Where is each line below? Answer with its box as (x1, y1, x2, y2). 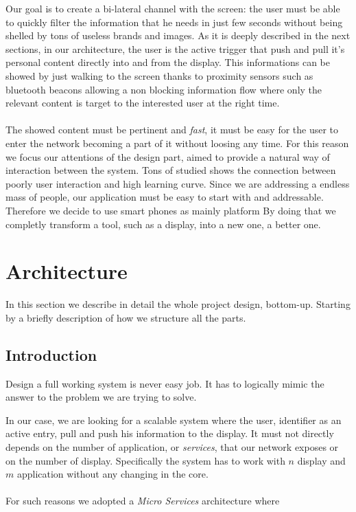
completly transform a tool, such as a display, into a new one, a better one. (5, 216, 321, 231)
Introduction (5, 344, 97, 365)
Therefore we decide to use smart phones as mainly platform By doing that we (5, 203, 336, 217)
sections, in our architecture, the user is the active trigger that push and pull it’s (5, 41, 345, 56)
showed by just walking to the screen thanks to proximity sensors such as (5, 68, 313, 82)
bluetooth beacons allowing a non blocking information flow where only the (5, 82, 322, 96)
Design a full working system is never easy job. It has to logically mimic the (5, 376, 324, 390)
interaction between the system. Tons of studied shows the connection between (5, 163, 336, 177)
